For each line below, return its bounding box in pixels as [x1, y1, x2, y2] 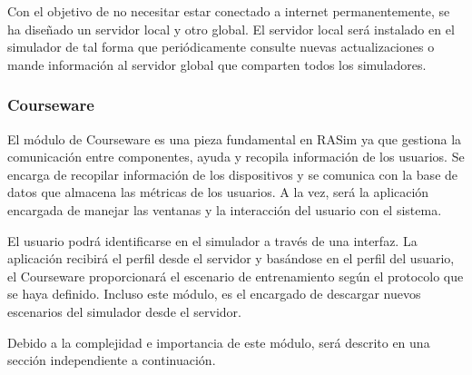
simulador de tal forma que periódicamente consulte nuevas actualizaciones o [7, 37, 435, 56]
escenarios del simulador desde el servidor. [7, 301, 241, 321]
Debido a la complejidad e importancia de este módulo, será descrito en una [7, 332, 430, 351]
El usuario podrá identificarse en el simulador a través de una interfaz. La [7, 231, 418, 250]
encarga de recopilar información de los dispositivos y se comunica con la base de [7, 164, 458, 183]
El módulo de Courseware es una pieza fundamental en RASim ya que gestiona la [7, 129, 462, 148]
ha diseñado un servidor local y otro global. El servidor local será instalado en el [7, 19, 455, 38]
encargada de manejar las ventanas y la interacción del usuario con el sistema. [7, 200, 442, 219]
